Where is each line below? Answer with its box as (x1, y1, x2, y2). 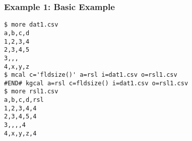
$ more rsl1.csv (4, 88, 58, 95)
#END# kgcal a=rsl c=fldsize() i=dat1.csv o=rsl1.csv (4, 79, 188, 87)
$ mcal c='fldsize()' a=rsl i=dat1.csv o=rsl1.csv (4, 71, 177, 79)
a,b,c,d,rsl (4, 96, 44, 104)
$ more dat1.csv (4, 21, 58, 29)
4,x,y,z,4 (4, 129, 37, 137)
